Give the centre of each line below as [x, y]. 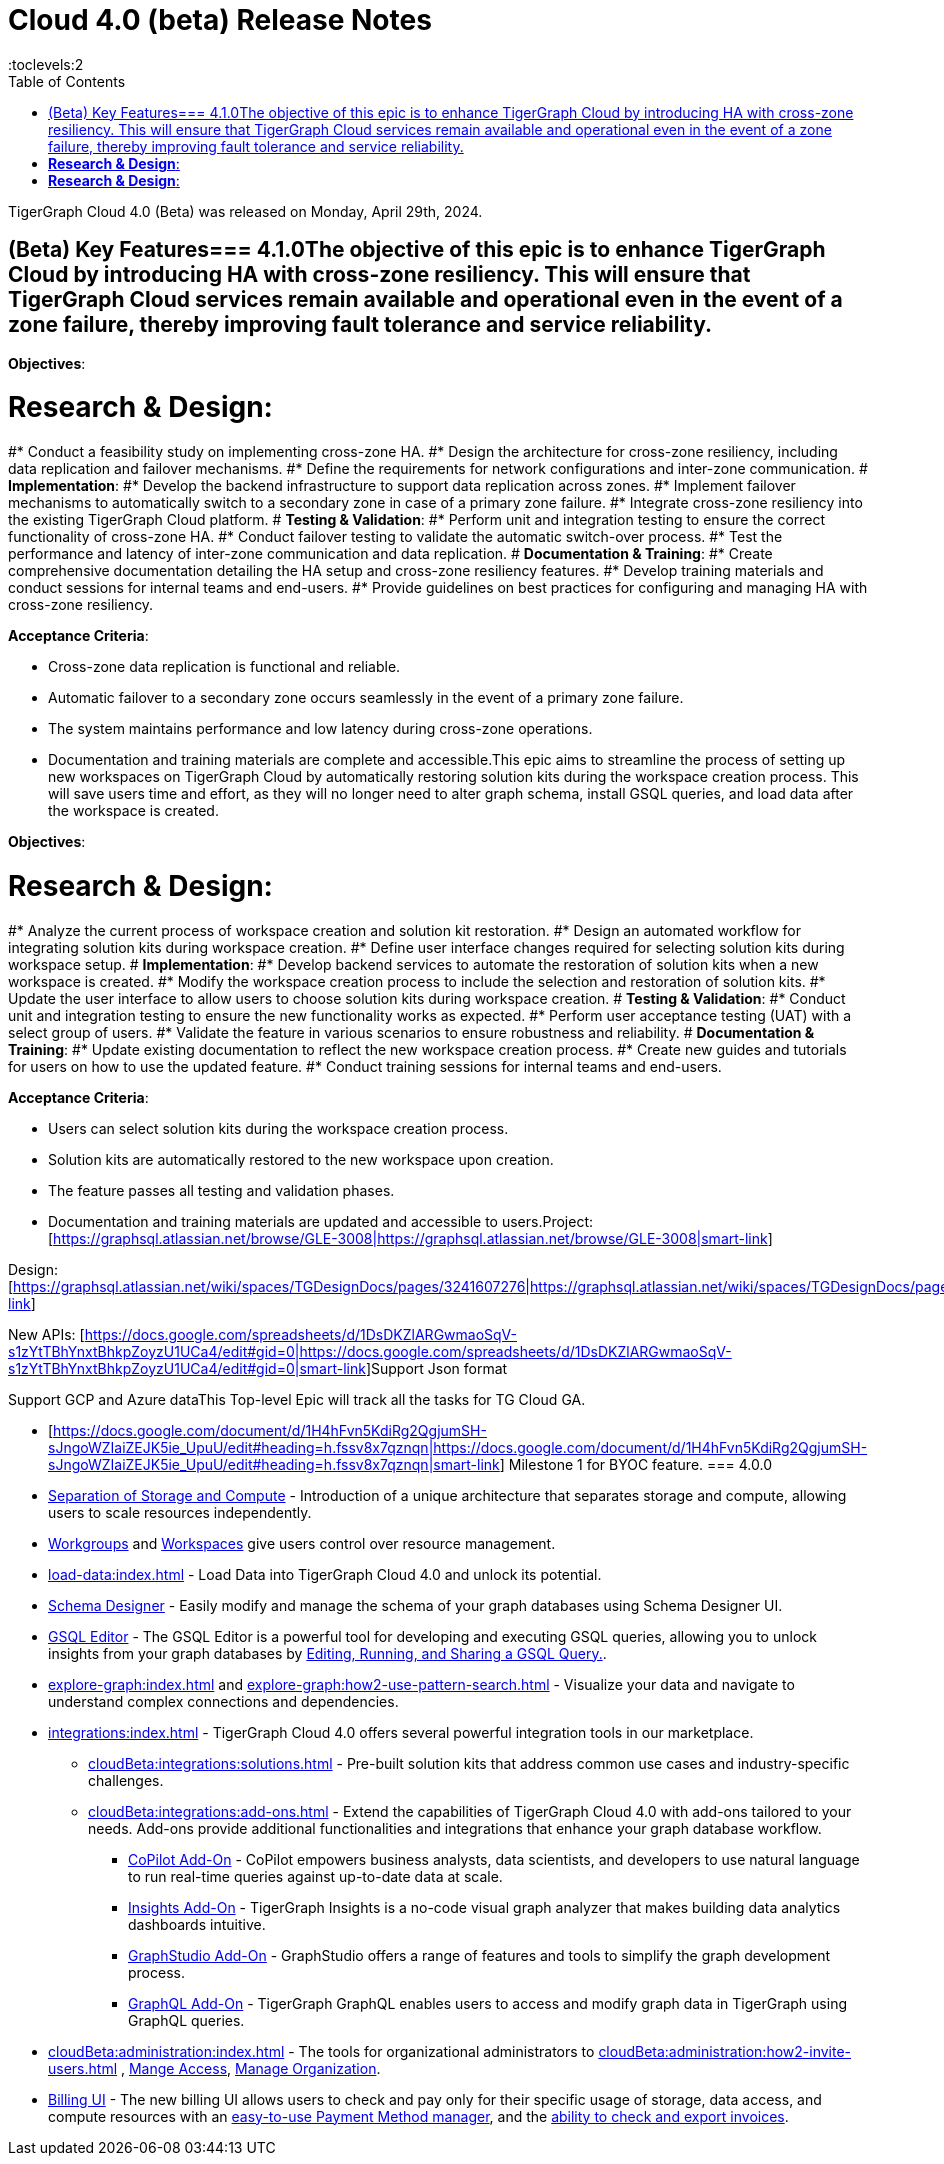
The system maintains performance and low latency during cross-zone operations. [320, 729]
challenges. [126, 1780]
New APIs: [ [46, 1334]
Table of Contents [67, 81]
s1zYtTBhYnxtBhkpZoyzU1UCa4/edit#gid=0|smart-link [187, 1368]
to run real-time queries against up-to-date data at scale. [315, 1876]
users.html [83, 2068]
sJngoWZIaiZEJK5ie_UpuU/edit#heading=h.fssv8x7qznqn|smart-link [274, 1464]
